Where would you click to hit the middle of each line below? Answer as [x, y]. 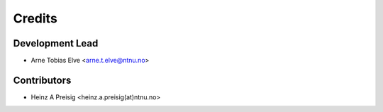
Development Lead [56, 43]
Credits [35, 18]
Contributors [42, 80]
